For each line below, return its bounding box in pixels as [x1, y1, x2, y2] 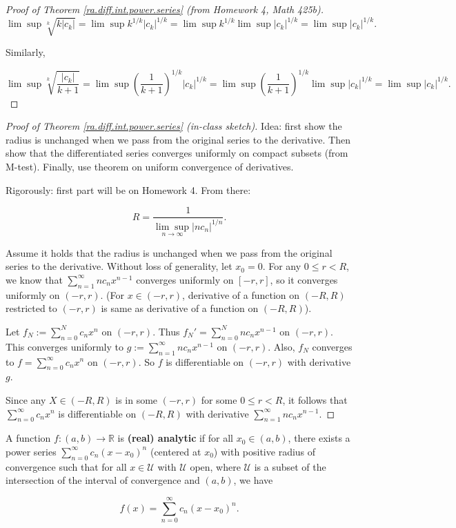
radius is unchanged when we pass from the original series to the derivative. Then [6, 132, 350, 146]
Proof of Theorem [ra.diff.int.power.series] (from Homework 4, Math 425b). [6, 2, 324, 16]
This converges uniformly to [6, 339, 123, 353]
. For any [262, 259, 301, 273]
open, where [190, 459, 241, 473]
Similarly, [6, 45, 46, 59]
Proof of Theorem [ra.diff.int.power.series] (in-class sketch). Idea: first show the [6, 119, 342, 133]
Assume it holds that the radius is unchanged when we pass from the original [6, 245, 333, 260]
